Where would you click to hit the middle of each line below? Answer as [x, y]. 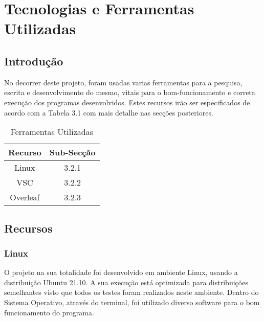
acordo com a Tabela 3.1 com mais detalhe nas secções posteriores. [109, 112]
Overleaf [25, 197]
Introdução [34, 61]
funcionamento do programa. [49, 312]
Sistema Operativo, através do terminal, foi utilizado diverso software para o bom [132, 302]
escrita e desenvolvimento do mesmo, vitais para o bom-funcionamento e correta [130, 92]
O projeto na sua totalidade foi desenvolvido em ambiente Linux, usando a [121, 272]
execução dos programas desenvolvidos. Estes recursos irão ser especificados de [127, 102]
